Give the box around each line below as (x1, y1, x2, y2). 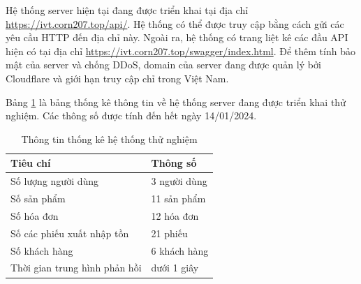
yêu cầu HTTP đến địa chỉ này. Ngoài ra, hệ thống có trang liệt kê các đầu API (6, 30, 348, 45)
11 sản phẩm (151, 191, 206, 206)
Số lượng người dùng (10, 174, 99, 188)
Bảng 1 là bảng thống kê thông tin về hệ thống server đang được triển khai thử (6, 94, 346, 109)
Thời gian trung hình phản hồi (10, 260, 142, 275)
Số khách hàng (10, 243, 73, 257)
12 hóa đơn (151, 208, 199, 223)
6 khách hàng (151, 243, 209, 257)
